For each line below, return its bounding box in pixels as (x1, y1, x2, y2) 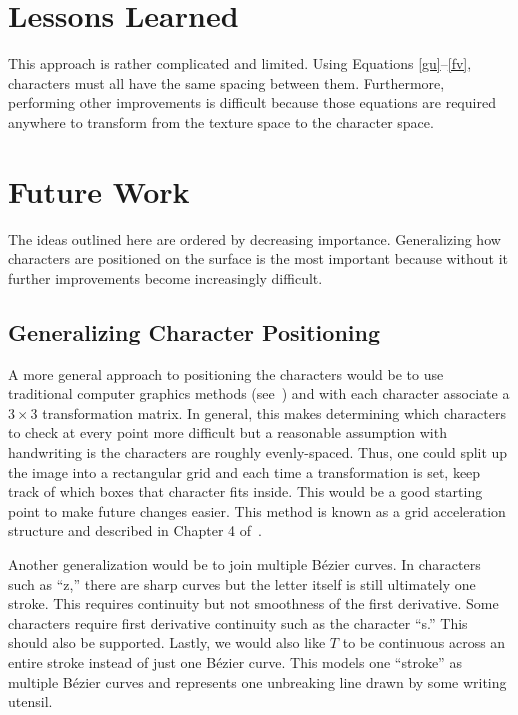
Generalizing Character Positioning (8, 316, 380, 347)
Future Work (8, 170, 190, 211)
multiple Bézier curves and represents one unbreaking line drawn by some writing (8, 671, 507, 692)
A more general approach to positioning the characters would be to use (8, 363, 444, 384)
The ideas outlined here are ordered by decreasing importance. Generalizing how (8, 228, 501, 249)
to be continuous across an (342, 632, 506, 653)
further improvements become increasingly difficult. (8, 267, 323, 288)
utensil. (8, 691, 53, 712)
